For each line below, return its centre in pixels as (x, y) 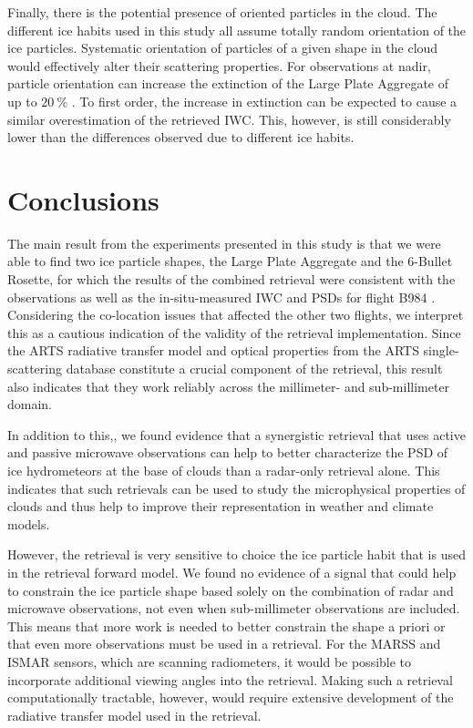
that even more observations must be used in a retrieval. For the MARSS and (224, 644)
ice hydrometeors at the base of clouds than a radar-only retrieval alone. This (224, 470)
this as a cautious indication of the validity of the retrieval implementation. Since (234, 332)
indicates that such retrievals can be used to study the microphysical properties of (236, 488)
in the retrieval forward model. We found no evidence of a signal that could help (232, 572)
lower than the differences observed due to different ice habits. (181, 137)
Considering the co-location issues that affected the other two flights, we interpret (236, 315)
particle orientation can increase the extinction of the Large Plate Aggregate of (228, 83)
